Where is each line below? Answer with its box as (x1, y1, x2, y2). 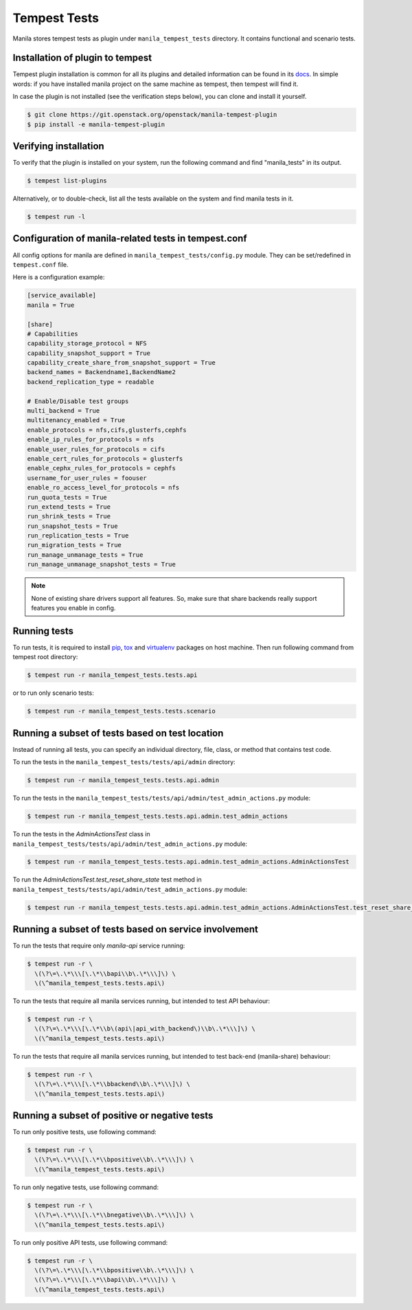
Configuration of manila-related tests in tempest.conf (12, 233, 247, 244)
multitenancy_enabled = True (27, 416, 126, 424)
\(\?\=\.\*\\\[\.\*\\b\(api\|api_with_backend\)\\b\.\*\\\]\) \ (34, 1025, 255, 1033)
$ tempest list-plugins (27, 177, 108, 185)
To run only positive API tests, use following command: (12, 1238, 168, 1246)
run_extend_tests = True (27, 503, 111, 511)
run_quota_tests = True (27, 493, 108, 501)
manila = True (27, 301, 75, 309)
